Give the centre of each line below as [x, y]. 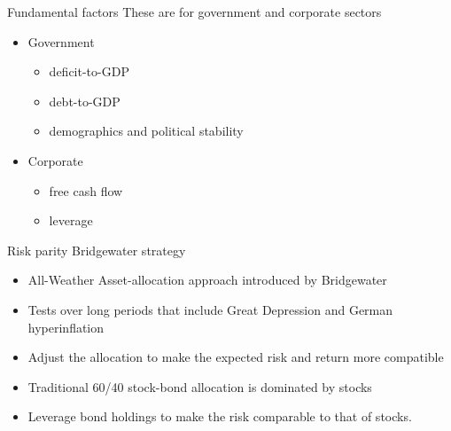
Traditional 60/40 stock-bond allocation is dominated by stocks [200, 386]
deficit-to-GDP [89, 71]
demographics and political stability [146, 131]
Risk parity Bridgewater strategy [97, 250]
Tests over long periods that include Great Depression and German [210, 309]
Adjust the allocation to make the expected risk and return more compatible [236, 357]
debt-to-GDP [85, 101]
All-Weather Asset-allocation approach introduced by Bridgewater [207, 280]
